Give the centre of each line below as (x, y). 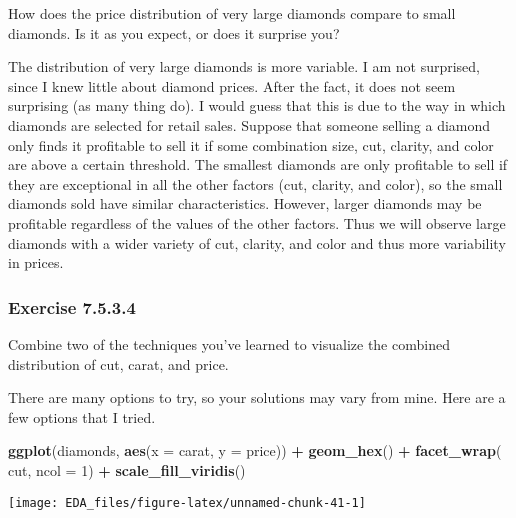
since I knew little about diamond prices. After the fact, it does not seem (232, 85)
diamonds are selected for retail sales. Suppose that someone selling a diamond (249, 124)
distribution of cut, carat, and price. (118, 363)
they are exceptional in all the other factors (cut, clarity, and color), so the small (255, 183)
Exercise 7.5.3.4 (72, 306)
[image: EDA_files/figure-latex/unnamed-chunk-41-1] (187, 502)
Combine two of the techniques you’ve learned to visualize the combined (229, 343)
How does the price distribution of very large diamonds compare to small (232, 13)
